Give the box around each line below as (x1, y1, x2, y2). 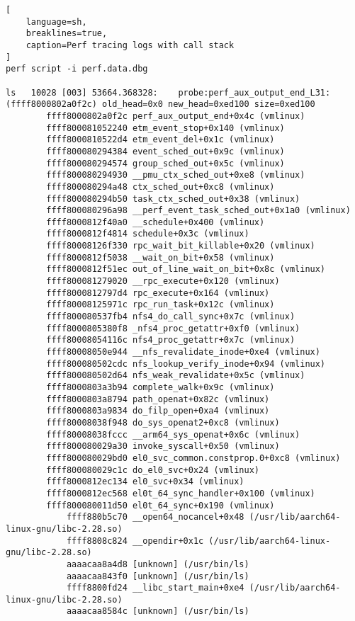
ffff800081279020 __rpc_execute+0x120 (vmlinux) (46, 276, 280, 287)
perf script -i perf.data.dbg (6, 64, 148, 74)
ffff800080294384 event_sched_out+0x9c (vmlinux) (46, 146, 285, 156)
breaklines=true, (26, 28, 108, 39)
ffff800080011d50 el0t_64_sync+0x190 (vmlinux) (46, 500, 275, 511)
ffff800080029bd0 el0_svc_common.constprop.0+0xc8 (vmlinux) (46, 452, 341, 463)
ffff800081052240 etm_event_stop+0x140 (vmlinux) (46, 123, 285, 133)
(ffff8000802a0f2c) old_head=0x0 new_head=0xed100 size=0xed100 (6, 99, 315, 110)
